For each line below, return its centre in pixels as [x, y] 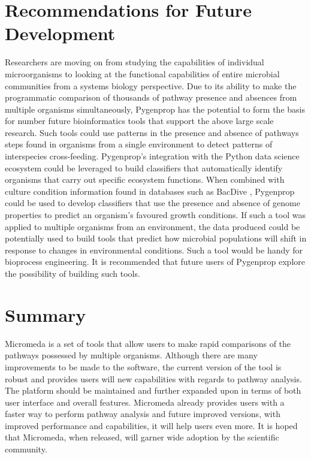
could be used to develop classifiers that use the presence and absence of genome [153, 203]
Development [60, 33]
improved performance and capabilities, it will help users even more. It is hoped [151, 425]
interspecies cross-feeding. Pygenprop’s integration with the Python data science [152, 156]
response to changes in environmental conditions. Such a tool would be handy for [154, 250]
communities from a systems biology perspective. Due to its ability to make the [151, 85]
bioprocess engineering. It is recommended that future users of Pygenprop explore [155, 262]
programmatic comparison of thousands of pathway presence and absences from [151, 97]
